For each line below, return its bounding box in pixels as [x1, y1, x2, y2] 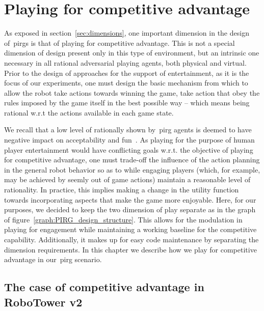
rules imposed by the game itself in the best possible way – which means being [4, 97, 250, 108]
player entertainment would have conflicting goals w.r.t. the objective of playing [4, 144, 253, 155]
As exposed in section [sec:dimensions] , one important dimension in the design [4, 27, 249, 38]
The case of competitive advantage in [4, 279, 204, 295]
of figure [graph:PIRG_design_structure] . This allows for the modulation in [4, 214, 243, 224]
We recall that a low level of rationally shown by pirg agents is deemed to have [4, 124, 252, 135]
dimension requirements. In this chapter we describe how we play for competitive [4, 244, 257, 255]
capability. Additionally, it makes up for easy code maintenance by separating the [4, 234, 259, 244]
